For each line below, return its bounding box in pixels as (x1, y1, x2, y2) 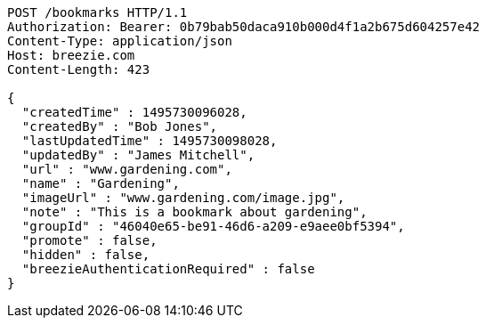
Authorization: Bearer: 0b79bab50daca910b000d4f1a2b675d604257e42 (7, 20, 481, 34)
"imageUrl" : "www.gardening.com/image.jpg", (21, 191, 345, 205)
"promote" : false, (21, 233, 158, 248)
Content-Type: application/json (7, 34, 232, 48)
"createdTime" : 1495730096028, (21, 105, 247, 119)
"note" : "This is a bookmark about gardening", (21, 205, 368, 219)
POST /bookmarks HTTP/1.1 (7, 5, 188, 20)
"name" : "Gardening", (21, 176, 180, 191)
